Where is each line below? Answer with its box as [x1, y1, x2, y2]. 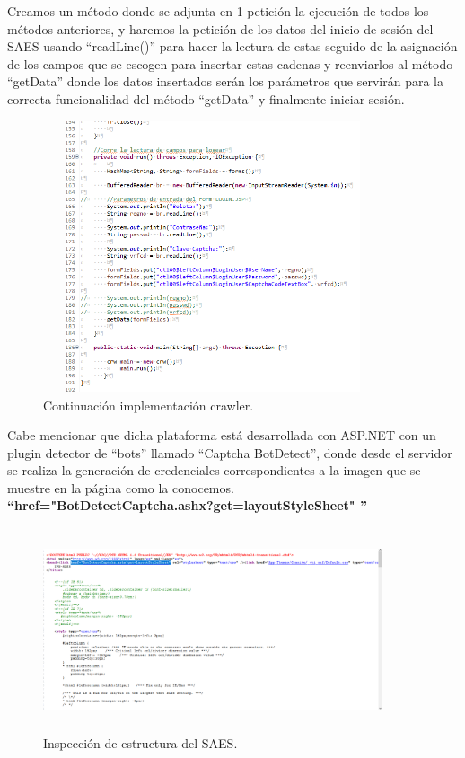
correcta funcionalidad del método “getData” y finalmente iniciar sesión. [7, 89, 405, 108]
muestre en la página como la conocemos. [7, 478, 234, 497]
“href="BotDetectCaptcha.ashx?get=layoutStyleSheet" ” [7, 496, 367, 515]
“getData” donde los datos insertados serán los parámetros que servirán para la [7, 72, 444, 91]
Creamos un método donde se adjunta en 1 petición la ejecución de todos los [7, 2, 429, 20]
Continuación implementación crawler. [43, 395, 254, 414]
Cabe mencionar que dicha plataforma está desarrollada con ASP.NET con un [7, 426, 436, 445]
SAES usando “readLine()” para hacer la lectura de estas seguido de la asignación [7, 37, 458, 56]
